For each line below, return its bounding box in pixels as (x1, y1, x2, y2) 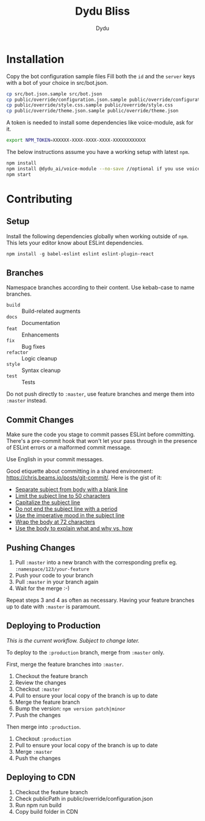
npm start (6, 171, 32, 178)
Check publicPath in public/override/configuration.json (15, 795, 154, 802)
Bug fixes (21, 343, 46, 351)
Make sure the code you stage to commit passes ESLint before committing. (6, 431, 195, 438)
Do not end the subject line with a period (15, 505, 118, 513)
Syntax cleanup (21, 367, 61, 374)
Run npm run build (15, 801, 62, 809)
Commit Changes (6, 414, 74, 425)
